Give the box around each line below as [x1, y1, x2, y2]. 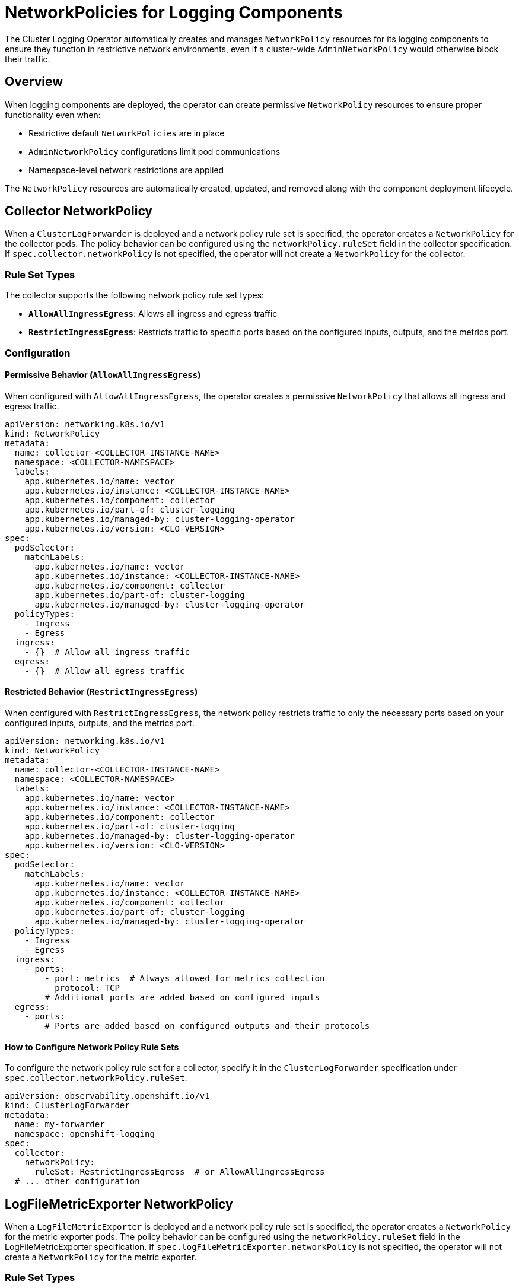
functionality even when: [5, 109, 101, 120]
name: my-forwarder [14, 1120, 105, 1130]
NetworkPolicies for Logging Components [5, 2, 343, 23]
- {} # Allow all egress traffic [24, 666, 185, 676]
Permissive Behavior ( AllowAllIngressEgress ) [5, 370, 201, 380]
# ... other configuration [14, 1176, 140, 1187]
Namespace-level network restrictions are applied [28, 164, 224, 175]
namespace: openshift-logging [14, 1129, 155, 1139]
